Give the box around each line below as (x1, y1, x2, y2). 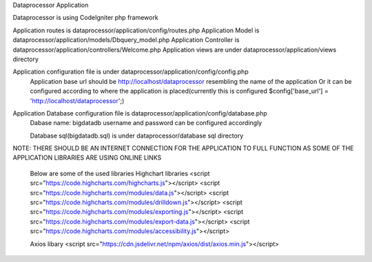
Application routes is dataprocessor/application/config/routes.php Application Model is (12, 26, 260, 34)
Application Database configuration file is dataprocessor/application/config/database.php (12, 109, 268, 117)
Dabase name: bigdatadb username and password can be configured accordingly (30, 119, 262, 127)
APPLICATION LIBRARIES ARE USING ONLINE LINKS (12, 153, 162, 162)
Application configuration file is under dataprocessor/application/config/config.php (12, 67, 249, 76)
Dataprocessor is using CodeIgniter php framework (12, 14, 158, 22)
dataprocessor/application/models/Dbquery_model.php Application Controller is (12, 36, 240, 44)
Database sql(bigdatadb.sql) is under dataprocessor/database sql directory (30, 131, 244, 140)
